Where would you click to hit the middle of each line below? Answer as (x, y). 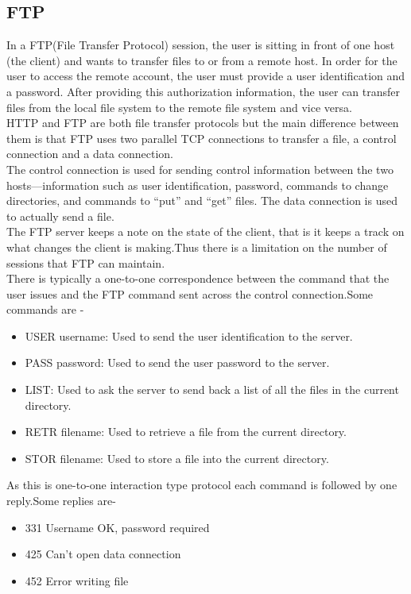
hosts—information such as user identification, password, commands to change (198, 185)
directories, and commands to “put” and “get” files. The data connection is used (202, 201)
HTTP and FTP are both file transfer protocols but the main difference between (203, 123)
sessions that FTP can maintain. (86, 262)
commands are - (45, 309)
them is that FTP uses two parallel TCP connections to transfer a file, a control (202, 138)
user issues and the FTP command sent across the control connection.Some (190, 293)
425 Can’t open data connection (103, 554)
